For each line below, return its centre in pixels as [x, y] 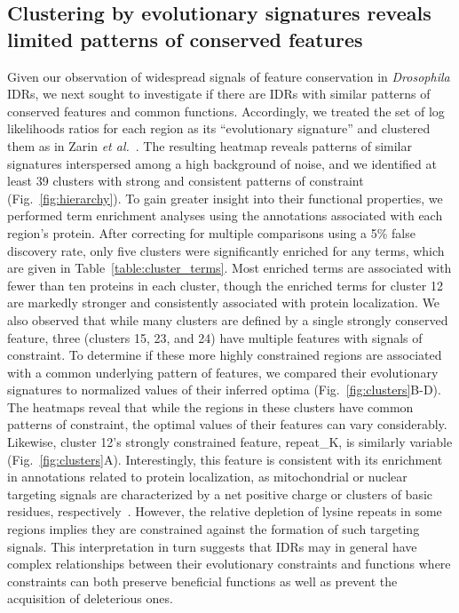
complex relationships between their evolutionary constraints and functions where [229, 564]
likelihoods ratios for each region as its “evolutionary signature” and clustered [219, 128]
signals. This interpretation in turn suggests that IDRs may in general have [212, 546]
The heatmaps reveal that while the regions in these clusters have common [210, 406]
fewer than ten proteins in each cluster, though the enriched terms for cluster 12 [225, 285]
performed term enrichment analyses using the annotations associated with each [225, 215]
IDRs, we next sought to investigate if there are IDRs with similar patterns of [219, 94]
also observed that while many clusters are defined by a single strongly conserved [228, 319]
